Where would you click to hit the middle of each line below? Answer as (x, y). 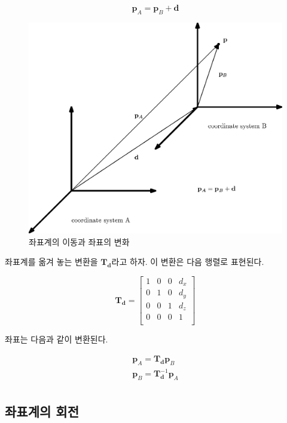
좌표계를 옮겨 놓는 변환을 (51, 262)
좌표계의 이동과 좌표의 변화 (79, 241)
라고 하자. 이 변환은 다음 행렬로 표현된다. (188, 262)
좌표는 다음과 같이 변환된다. (57, 339)
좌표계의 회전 (42, 411)
